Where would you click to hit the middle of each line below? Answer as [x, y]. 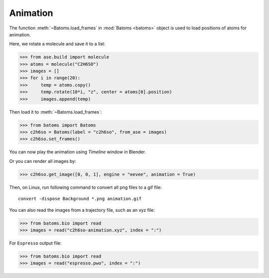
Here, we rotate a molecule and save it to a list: [57, 44]
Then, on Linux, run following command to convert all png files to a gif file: [85, 187]
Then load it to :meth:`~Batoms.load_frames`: [56, 112]
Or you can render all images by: [43, 161]
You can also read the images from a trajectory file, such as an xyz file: [82, 210]
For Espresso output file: [35, 243]
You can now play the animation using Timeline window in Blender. [78, 152]
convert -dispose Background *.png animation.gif [80, 199]
